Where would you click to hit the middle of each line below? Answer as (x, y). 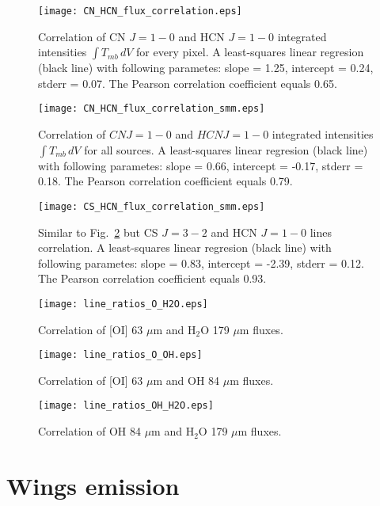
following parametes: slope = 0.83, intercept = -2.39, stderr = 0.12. (201, 263)
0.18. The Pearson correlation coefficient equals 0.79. (165, 181)
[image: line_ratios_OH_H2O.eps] (126, 406)
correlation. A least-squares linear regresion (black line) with (185, 247)
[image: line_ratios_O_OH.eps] (120, 355)
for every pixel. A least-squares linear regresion (250, 52)
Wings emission (93, 485)
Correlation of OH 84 (89, 431)
